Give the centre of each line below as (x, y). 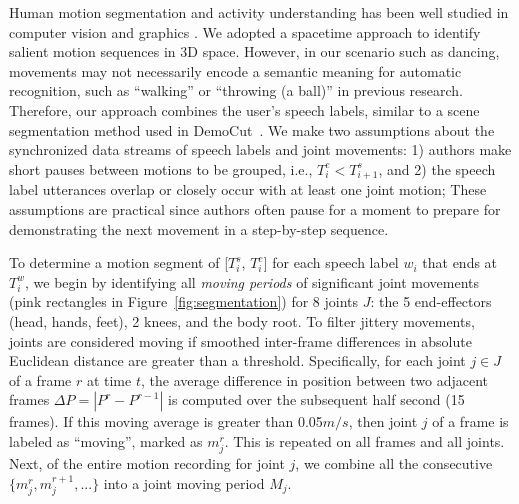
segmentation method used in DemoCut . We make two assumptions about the (252, 129)
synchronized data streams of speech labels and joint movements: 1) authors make (260, 149)
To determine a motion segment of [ (119, 262)
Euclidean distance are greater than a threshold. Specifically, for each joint (237, 360)
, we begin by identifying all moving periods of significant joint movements (252, 281)
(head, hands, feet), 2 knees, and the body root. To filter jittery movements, (242, 321)
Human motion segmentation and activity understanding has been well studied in (259, 12)
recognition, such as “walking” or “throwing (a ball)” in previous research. (236, 90)
